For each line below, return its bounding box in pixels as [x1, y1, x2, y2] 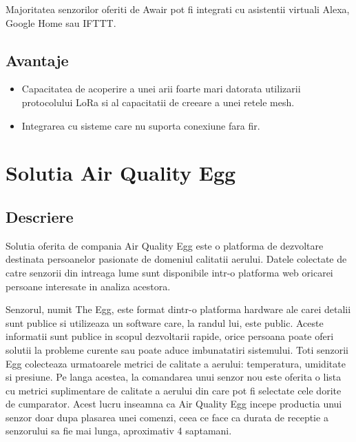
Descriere [6, 205, 74, 227]
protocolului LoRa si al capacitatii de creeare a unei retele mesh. [21, 94, 295, 109]
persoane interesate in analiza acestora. [6, 279, 171, 293]
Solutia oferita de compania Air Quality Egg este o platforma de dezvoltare [6, 238, 324, 252]
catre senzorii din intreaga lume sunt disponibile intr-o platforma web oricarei [6, 265, 333, 279]
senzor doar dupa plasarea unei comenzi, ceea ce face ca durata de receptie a [6, 410, 328, 424]
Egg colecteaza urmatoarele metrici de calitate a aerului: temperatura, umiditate [6, 356, 346, 370]
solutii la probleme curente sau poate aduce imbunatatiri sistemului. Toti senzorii [6, 342, 348, 356]
